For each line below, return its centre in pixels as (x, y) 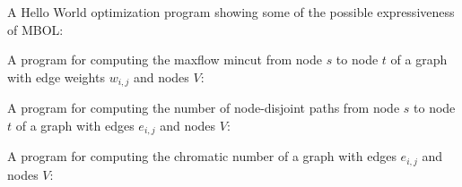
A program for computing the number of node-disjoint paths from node (204, 108)
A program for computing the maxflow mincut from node (165, 59)
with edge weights (56, 76)
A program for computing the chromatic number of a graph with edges (202, 156)
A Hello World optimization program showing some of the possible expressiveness (231, 12)
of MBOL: (35, 29)
